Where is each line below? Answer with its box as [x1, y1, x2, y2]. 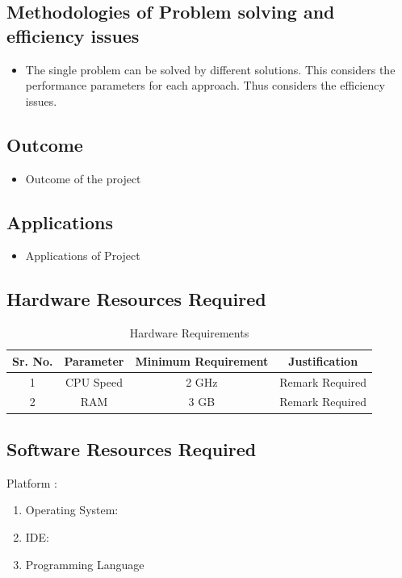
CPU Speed [65, 373, 123, 390]
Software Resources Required [6, 436, 257, 461]
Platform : [6, 474, 57, 491]
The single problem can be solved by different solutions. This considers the [25, 61, 396, 77]
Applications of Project [25, 247, 140, 264]
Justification [288, 352, 358, 369]
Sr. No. [12, 352, 53, 369]
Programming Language [25, 555, 144, 572]
